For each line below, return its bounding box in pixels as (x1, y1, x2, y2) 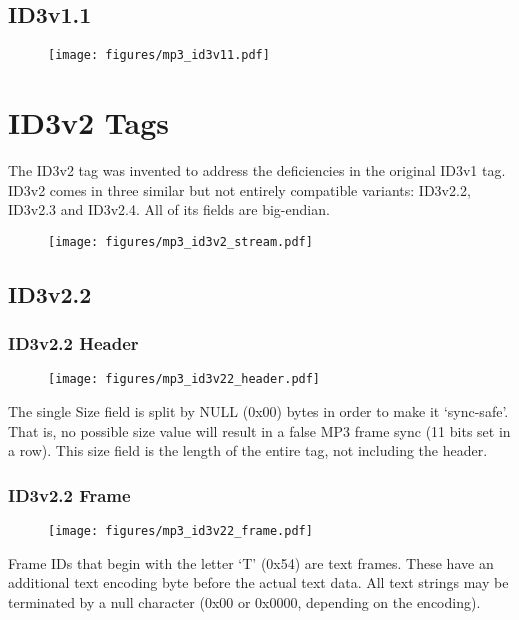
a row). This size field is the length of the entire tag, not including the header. (8, 440, 488, 461)
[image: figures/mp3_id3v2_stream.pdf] (48, 234, 313, 249)
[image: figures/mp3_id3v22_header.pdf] (48, 372, 321, 387)
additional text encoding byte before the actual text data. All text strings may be (8, 572, 509, 593)
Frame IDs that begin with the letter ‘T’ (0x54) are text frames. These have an (8, 552, 494, 573)
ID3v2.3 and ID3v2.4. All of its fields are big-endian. (8, 199, 330, 220)
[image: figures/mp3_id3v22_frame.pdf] (48, 524, 313, 539)
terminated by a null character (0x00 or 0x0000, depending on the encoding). (8, 591, 481, 612)
